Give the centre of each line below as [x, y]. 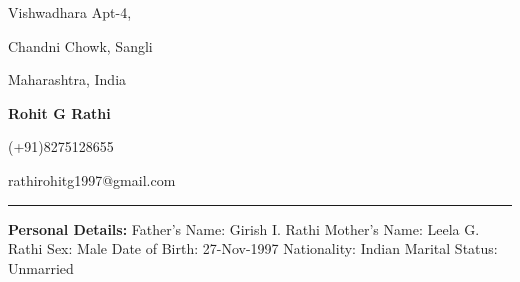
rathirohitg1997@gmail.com [92, 179]
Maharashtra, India [67, 79]
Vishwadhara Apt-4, [70, 12]
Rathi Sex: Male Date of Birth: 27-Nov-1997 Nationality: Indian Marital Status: [253, 248]
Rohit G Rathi [59, 112]
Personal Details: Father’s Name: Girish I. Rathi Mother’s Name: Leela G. [244, 228]
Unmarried [41, 267]
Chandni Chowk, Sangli [80, 45]
